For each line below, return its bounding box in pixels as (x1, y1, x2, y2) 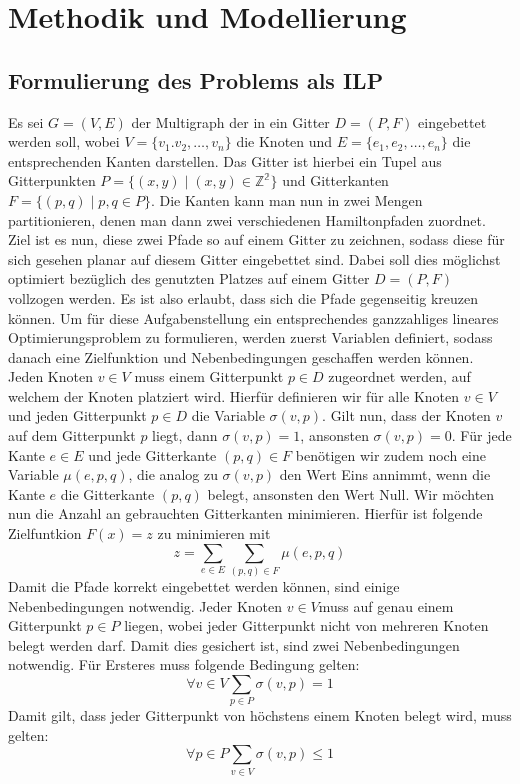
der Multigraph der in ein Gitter (131, 111, 330, 132)
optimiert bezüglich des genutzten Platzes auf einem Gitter (8, 268, 370, 289)
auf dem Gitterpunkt (8, 425, 136, 446)
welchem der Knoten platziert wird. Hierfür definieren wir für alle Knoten (8, 385, 460, 406)
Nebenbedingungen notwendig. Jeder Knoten (8, 595, 283, 616)
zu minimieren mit (157, 523, 271, 544)
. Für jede (451, 425, 512, 446)
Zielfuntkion (8, 523, 82, 544)
